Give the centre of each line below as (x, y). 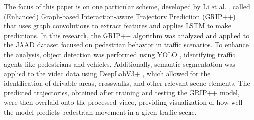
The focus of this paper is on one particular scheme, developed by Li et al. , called (127, 6)
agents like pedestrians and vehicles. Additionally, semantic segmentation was (120, 64)
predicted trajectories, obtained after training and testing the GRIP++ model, (122, 92)
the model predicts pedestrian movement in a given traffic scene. (100, 111)
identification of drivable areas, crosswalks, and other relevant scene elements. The (127, 83)
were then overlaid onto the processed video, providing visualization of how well (123, 102)
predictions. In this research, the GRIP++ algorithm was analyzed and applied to (127, 35)
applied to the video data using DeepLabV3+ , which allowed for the (107, 73)
